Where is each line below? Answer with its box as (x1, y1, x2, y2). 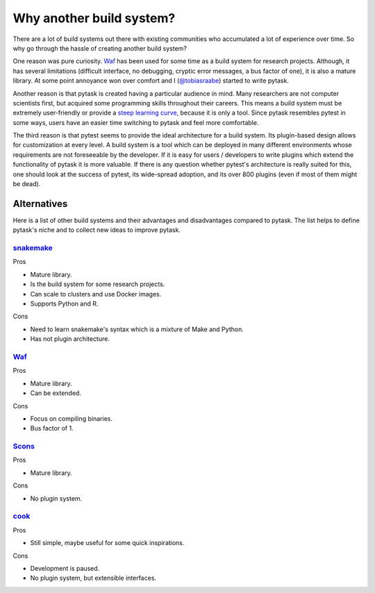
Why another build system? (12, 10, 176, 26)
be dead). (12, 180, 41, 188)
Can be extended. (30, 389, 81, 397)
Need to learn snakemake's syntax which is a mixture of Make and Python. (30, 325, 244, 333)
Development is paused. (30, 564, 100, 572)
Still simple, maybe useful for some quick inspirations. (30, 539, 185, 547)
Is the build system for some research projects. (30, 280, 165, 288)
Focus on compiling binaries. (30, 414, 112, 423)
